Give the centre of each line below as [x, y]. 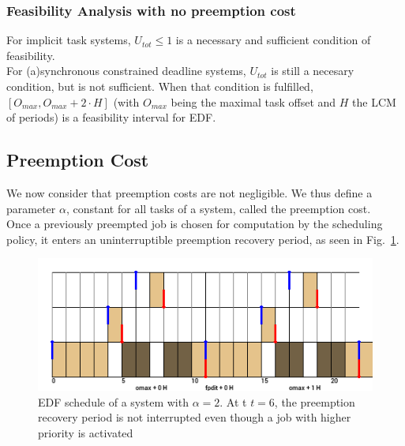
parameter [31, 208]
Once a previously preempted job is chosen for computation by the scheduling [195, 224]
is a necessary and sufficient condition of [273, 40]
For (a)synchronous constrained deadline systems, [126, 71]
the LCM [374, 101]
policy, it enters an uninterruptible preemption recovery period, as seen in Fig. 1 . [203, 239]
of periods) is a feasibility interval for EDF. [111, 117]
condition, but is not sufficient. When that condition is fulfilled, [160, 86]
